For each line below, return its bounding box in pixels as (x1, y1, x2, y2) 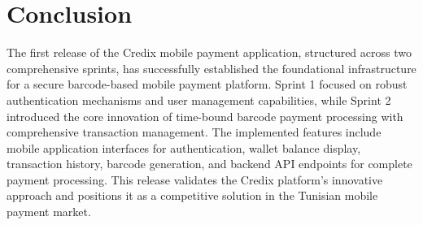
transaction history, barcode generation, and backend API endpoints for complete (7, 155, 412, 172)
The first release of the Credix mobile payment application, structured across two (7, 44, 412, 61)
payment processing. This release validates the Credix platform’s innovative (7, 171, 383, 188)
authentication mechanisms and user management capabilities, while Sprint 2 (7, 91, 391, 108)
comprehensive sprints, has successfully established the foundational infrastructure (7, 59, 416, 76)
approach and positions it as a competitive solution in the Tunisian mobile (7, 187, 378, 204)
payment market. (7, 203, 91, 220)
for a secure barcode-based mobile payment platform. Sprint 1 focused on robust (7, 76, 408, 93)
